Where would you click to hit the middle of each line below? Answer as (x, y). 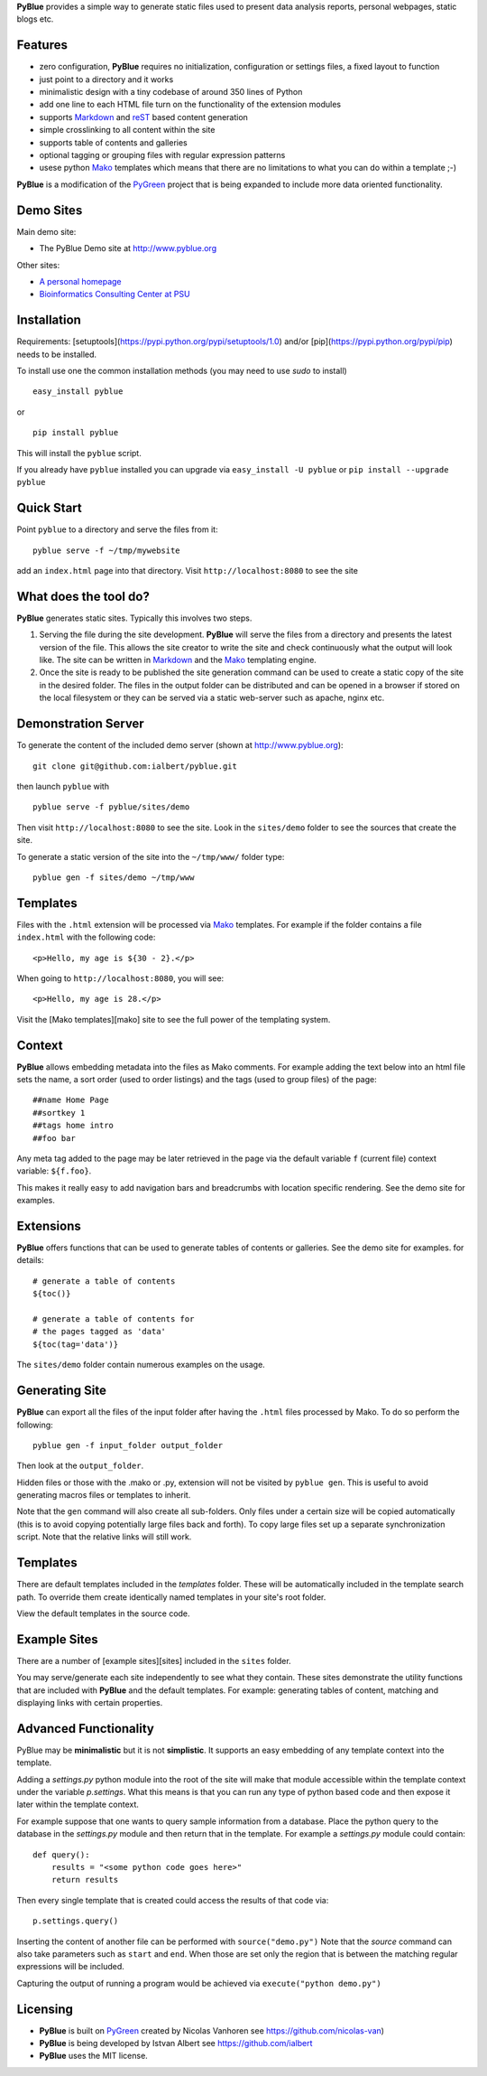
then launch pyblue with (63, 786)
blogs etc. (35, 19)
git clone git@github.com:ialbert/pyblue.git (135, 766)
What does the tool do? (83, 596)
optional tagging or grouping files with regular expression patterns (162, 155)
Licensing (45, 2009)
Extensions (49, 1225)
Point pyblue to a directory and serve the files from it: (117, 529)
